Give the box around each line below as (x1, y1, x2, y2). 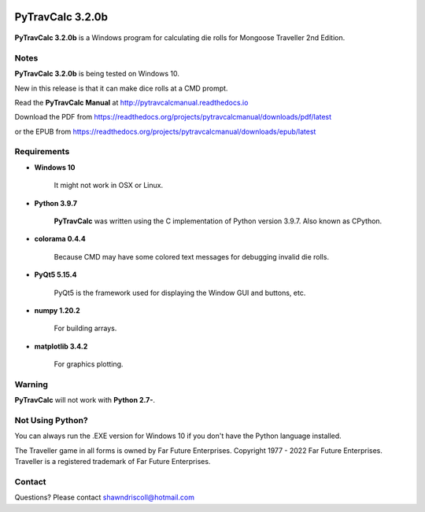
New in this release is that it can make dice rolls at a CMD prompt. (14, 83, 228, 93)
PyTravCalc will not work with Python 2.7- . (14, 396, 156, 405)
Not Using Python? (14, 415, 88, 426)
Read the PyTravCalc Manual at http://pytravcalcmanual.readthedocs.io (14, 98, 249, 107)
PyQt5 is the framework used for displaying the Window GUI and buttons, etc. (54, 288, 306, 297)
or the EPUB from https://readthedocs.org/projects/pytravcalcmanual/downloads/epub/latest (14, 127, 316, 136)
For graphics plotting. (54, 359, 124, 369)
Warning (14, 378, 49, 389)
